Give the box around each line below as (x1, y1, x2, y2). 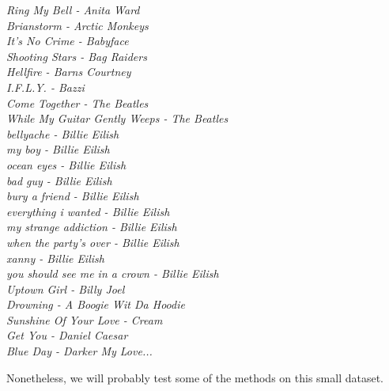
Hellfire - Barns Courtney (6, 63, 131, 80)
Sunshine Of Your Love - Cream (6, 311, 163, 328)
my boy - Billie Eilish (6, 141, 110, 158)
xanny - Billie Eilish (6, 249, 104, 266)
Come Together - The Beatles (6, 94, 149, 111)
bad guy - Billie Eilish (6, 172, 112, 188)
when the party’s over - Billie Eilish (6, 233, 179, 250)
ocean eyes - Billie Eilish (6, 156, 127, 173)
